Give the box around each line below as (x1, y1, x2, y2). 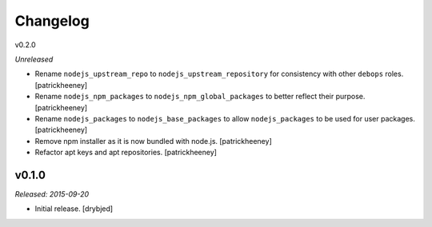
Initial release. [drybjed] (34, 204, 114, 213)
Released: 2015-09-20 (14, 189, 90, 199)
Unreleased (14, 54, 54, 64)
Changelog (14, 12, 90, 30)
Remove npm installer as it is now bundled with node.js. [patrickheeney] (34, 136, 272, 145)
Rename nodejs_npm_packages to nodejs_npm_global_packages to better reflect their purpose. (34, 92, 366, 102)
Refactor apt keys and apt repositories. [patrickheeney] (34, 148, 218, 157)
